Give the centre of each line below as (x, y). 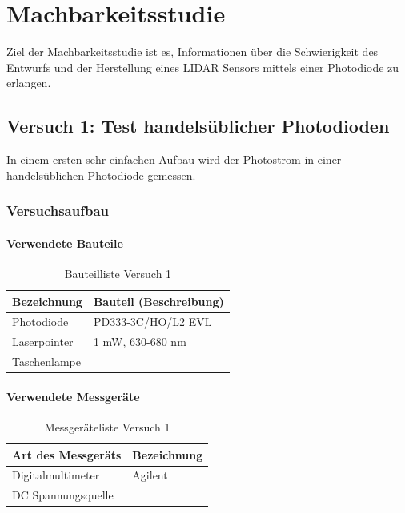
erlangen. (29, 83)
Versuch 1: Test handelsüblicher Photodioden (198, 126)
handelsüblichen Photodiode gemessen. (101, 175)
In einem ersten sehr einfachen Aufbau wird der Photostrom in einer (174, 159)
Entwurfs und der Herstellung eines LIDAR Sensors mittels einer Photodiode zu (203, 67)
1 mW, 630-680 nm (140, 342)
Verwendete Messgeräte (73, 396)
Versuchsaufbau (58, 211)
